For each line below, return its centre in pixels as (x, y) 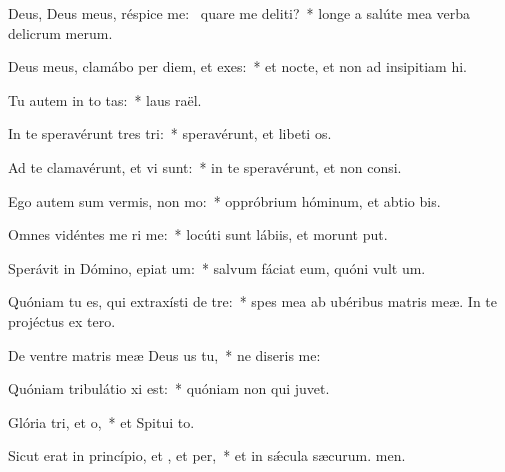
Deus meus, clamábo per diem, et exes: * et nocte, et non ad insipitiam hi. (238, 66)
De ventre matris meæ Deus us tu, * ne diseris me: (164, 354)
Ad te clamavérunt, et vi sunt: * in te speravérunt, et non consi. (205, 166)
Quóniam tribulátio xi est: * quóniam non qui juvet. (169, 388)
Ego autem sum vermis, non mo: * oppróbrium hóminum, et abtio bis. (224, 200)
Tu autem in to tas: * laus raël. (105, 99)
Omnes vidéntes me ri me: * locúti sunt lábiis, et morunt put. (198, 234)
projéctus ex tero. (62, 320)
